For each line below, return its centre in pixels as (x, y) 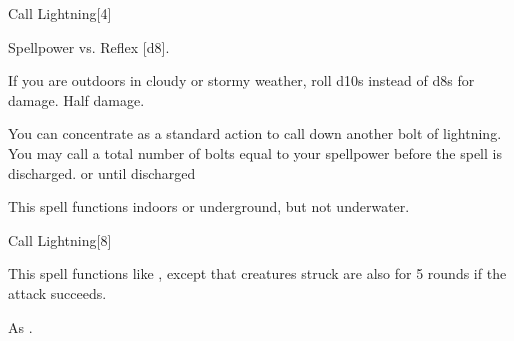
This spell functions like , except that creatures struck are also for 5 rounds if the (257, 273)
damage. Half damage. (76, 99)
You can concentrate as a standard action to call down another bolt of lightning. (255, 133)
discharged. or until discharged (102, 172)
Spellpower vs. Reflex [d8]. (89, 46)
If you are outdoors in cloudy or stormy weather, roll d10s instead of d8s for (241, 80)
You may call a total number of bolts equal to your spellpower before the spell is (255, 152)
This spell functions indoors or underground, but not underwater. (209, 206)
